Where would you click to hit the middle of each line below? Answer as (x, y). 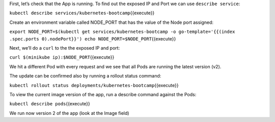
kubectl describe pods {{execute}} (50, 104)
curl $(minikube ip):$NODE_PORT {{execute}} (62, 57)
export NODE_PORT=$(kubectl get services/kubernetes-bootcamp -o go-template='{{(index (122, 32)
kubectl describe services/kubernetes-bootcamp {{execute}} (82, 13)
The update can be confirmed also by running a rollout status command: (85, 76)
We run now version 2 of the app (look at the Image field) (69, 113)
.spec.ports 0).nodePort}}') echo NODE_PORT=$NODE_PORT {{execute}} (93, 38)
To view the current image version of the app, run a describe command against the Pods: (103, 94)
